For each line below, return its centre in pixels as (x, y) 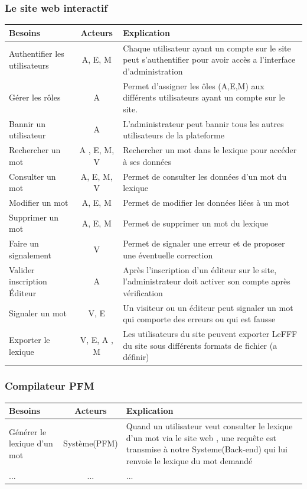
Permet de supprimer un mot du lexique (195, 223)
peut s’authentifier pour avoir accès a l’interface (209, 59)
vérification (143, 292)
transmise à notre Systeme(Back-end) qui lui (207, 449)
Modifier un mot (39, 202)
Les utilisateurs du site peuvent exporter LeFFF (210, 334)
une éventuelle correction (168, 255)
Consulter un (32, 176)
